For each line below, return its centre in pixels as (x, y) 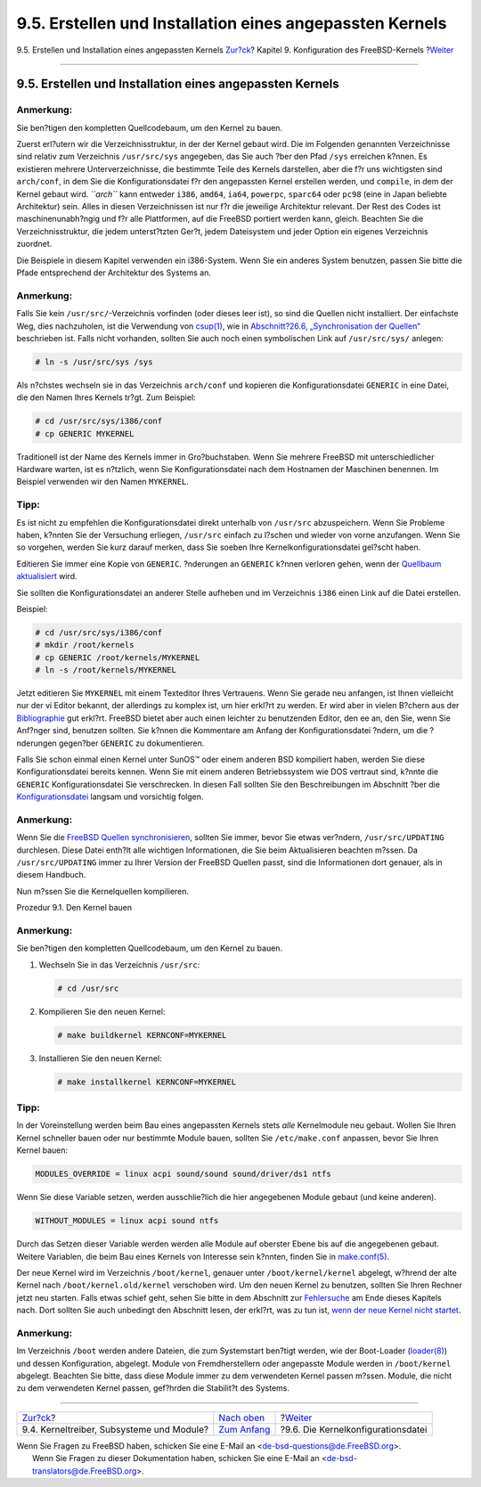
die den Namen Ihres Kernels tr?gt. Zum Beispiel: (106, 397)
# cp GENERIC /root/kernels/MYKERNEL (118, 658)
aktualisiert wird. (47, 576)
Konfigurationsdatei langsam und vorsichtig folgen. (110, 797)
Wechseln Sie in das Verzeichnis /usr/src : (119, 964)
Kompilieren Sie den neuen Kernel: (102, 1011)
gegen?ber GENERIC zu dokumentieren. (131, 743)
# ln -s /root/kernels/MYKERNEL (106, 670)
